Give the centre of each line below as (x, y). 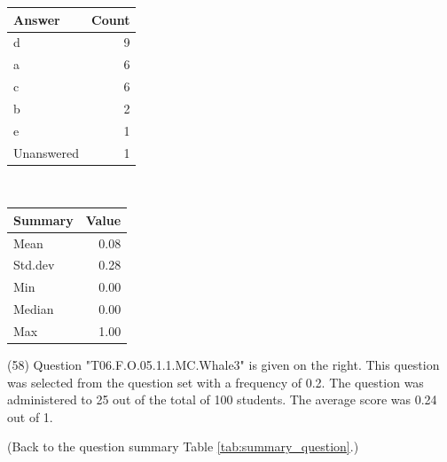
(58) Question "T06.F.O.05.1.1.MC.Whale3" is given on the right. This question (223, 365)
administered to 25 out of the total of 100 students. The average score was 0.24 (222, 399)
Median (34, 309)
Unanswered (47, 152)
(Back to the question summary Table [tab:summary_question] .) (183, 446)
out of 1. (30, 416)
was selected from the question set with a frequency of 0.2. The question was (216, 382)
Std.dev (34, 265)
